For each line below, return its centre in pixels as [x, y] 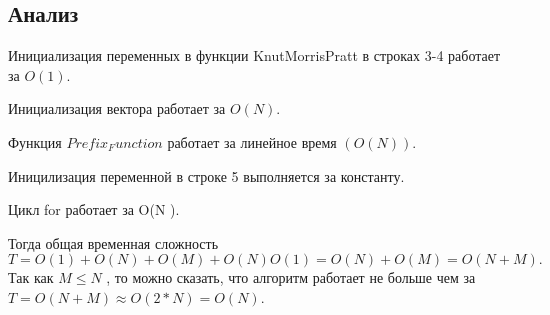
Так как [31, 277]
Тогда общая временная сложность [113, 242]
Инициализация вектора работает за [117, 108]
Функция [35, 141]
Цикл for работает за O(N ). [94, 209]
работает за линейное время [252, 141]
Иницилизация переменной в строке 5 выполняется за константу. [206, 175]
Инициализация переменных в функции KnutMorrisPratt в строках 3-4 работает [254, 55]
